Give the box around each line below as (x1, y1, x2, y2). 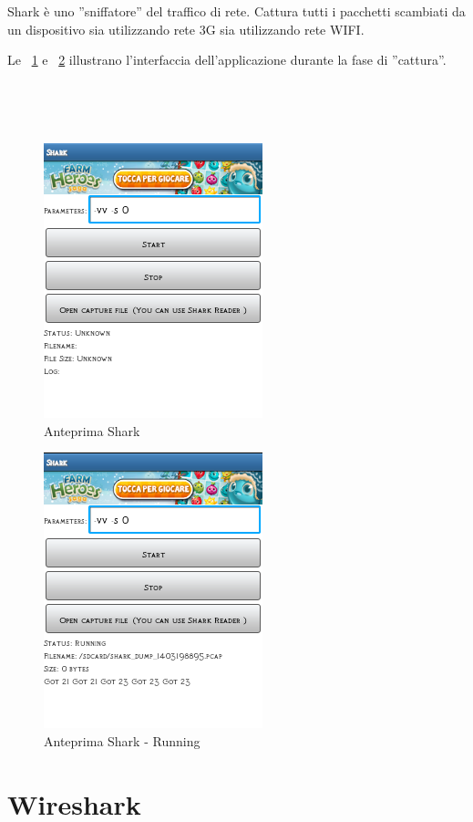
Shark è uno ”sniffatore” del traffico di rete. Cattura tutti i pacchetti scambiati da (7, 2, 466, 20)
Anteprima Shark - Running (44, 731, 201, 750)
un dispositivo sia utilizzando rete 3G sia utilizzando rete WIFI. (7, 19, 365, 38)
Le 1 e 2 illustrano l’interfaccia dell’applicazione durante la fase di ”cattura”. (7, 50, 447, 69)
